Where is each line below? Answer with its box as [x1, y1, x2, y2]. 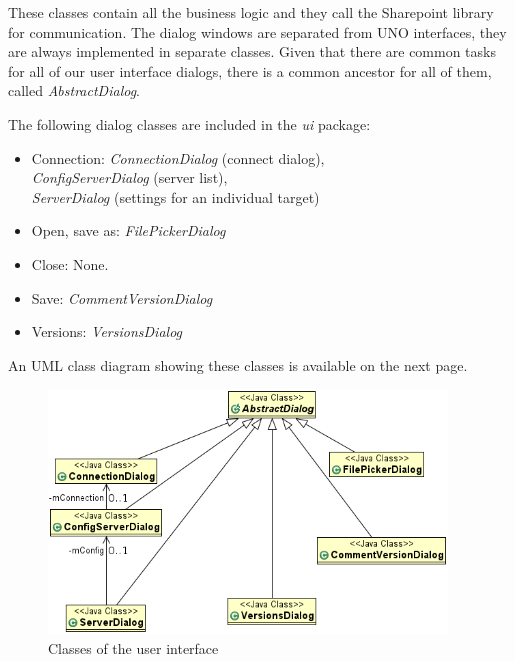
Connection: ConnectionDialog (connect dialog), [31, 147, 325, 168]
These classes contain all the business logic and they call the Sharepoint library [8, 2, 494, 22]
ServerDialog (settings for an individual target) [31, 186, 320, 207]
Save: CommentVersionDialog [31, 287, 213, 308]
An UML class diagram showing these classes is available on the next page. [8, 354, 468, 375]
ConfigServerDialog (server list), [31, 167, 228, 188]
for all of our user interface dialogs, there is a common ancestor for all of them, [8, 60, 492, 81]
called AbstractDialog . [8, 80, 141, 101]
